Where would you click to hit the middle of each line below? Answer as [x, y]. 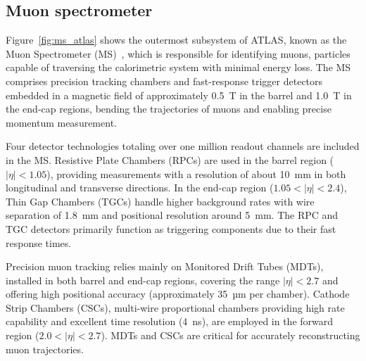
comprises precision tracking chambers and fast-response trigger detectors [164, 81]
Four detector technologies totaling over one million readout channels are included [183, 146]
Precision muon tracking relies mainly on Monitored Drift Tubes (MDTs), [165, 266]
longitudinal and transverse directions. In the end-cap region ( [140, 188]
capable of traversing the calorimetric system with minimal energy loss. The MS [178, 67]
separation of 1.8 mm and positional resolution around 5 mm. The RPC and [172, 215]
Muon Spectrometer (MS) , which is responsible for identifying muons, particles [178, 53]
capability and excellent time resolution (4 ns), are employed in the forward [170, 321]
